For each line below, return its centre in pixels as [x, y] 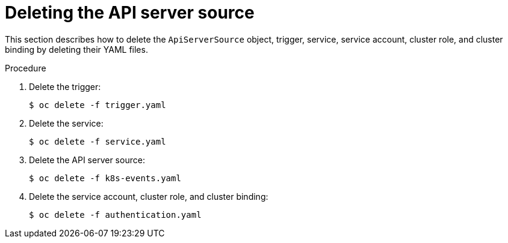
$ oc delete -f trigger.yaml [98, 105]
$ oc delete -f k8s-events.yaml [105, 178]
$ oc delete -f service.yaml [98, 141]
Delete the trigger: [65, 86]
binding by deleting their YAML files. [76, 49]
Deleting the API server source [130, 13]
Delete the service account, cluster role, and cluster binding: [149, 196]
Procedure [26, 68]
